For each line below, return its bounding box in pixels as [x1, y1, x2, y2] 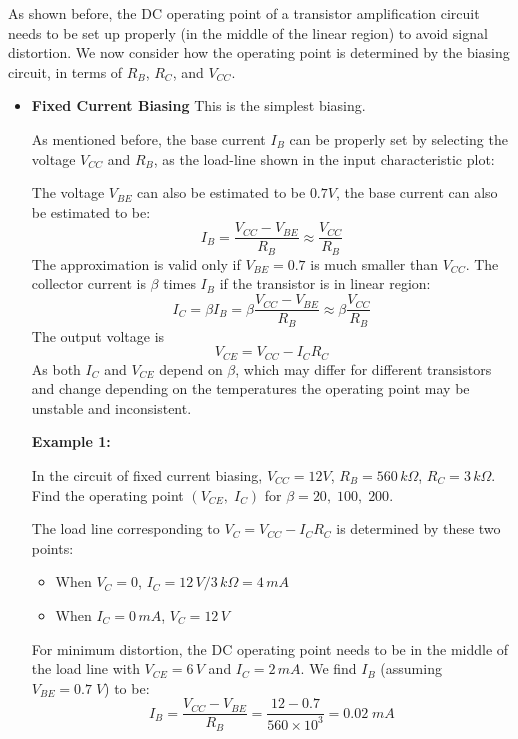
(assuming [380, 658, 442, 679]
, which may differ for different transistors [235, 358, 492, 379]
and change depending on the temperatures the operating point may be [31, 378, 470, 399]
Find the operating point [31, 484, 184, 505]
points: [31, 537, 74, 558]
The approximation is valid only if [31, 253, 241, 274]
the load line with [31, 658, 140, 679]
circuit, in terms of [8, 61, 123, 82]
